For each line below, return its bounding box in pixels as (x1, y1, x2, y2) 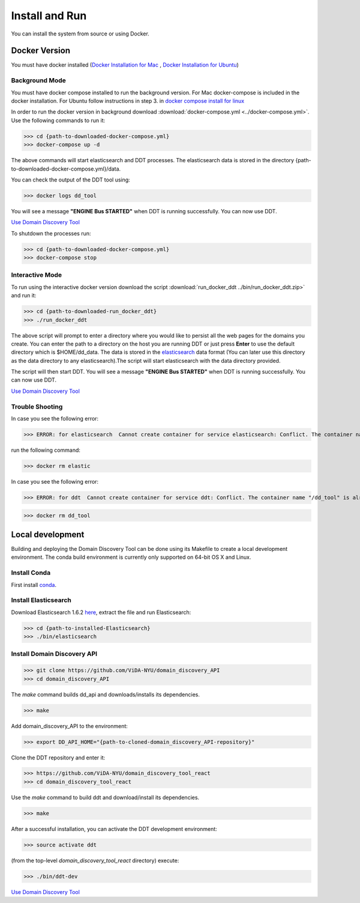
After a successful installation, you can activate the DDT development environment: (11, 825, 217, 832)
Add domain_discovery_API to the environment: (11, 722, 128, 729)
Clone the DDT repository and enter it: (11, 754, 106, 761)
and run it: (11, 292, 37, 299)
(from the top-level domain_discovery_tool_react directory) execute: (11, 857, 179, 864)
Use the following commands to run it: (11, 117, 106, 124)
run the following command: (11, 446, 81, 454)
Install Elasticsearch (11, 596, 71, 604)
